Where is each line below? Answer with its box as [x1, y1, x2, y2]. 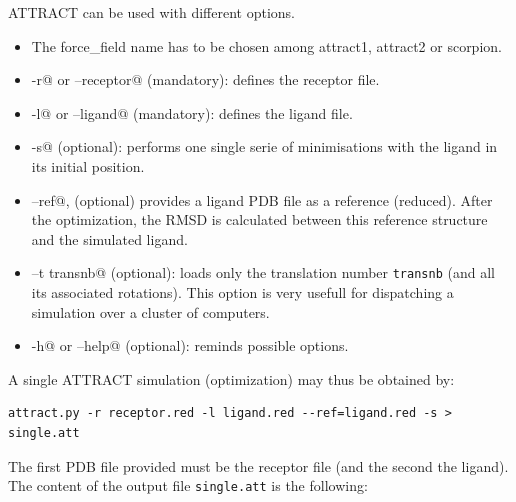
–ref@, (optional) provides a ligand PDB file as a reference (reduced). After [31, 189, 493, 210]
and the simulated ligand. [31, 228, 188, 249]
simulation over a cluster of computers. [31, 301, 270, 322]
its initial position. [31, 155, 145, 176]
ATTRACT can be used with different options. [8, 2, 295, 22]
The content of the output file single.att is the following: [8, 475, 368, 496]
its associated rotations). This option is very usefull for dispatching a [31, 282, 454, 302]
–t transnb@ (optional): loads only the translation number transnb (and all [31, 262, 495, 283]
